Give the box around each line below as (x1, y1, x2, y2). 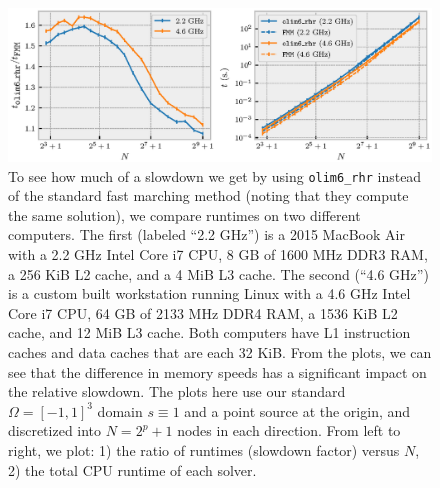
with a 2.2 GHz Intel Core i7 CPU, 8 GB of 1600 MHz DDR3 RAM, (8, 244, 428, 265)
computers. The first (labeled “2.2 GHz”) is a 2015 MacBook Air (8, 224, 405, 245)
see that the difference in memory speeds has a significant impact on (8, 361, 427, 382)
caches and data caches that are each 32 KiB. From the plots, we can (8, 342, 432, 363)
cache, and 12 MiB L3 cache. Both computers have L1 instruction (8, 322, 411, 343)
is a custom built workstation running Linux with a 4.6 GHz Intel (8, 283, 411, 304)
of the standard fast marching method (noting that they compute (8, 185, 409, 206)
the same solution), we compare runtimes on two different (8, 204, 361, 225)
